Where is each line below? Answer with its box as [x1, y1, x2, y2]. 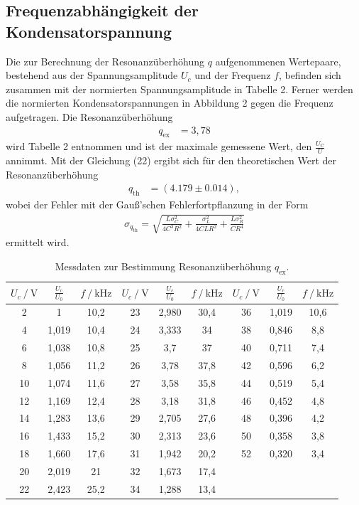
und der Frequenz [194, 68, 271, 83]
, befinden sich [278, 68, 341, 83]
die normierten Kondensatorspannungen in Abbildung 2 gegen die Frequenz [6, 95, 333, 110]
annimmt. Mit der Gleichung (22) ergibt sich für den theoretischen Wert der [6, 153, 337, 168]
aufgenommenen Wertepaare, [215, 53, 341, 68]
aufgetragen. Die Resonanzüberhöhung [6, 109, 173, 124]
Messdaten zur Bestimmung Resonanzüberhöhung [55, 259, 272, 273]
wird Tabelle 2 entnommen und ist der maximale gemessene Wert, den [6, 139, 312, 154]
